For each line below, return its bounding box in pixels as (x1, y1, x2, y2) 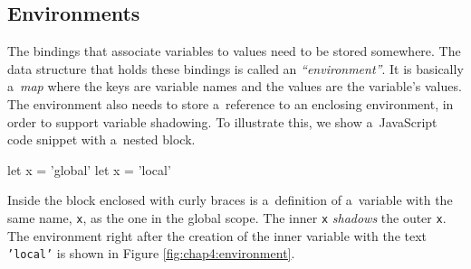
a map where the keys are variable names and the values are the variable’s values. (7, 77, 462, 96)
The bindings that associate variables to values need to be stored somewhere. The (7, 42, 461, 60)
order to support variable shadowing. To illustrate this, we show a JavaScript (7, 112, 437, 131)
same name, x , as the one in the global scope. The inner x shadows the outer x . (7, 208, 447, 227)
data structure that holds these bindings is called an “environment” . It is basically (7, 59, 464, 78)
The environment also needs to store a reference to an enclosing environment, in (7, 94, 454, 113)
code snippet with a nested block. (7, 130, 196, 149)
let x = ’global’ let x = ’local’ (7, 160, 171, 179)
